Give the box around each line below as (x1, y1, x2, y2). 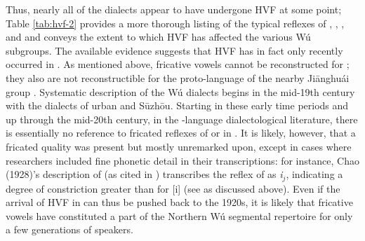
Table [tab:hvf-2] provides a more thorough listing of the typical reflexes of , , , (6, 15, 345, 30)
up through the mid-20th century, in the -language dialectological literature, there (6, 111, 358, 126)
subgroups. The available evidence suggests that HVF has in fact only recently (6, 43, 343, 57)
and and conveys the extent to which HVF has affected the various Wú (6, 29, 311, 44)
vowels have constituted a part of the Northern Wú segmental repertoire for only (6, 208, 353, 223)
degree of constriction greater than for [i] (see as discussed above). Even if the (6, 181, 340, 195)
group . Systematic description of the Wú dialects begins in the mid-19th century (6, 84, 355, 99)
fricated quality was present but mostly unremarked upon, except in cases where (6, 139, 352, 153)
